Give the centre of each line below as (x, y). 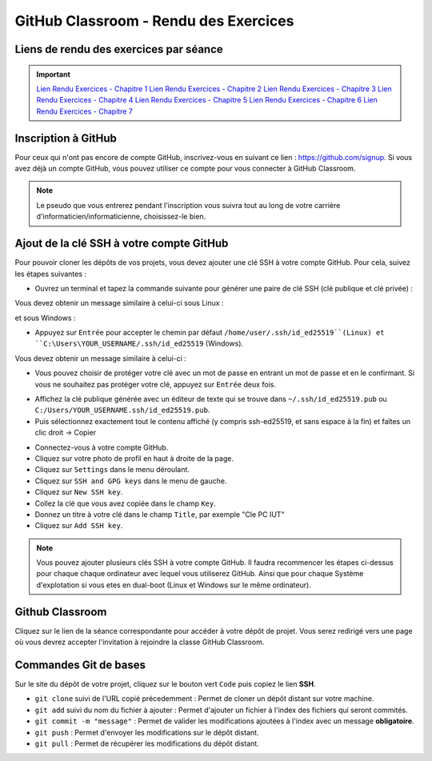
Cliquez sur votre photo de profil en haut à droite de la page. (134, 458)
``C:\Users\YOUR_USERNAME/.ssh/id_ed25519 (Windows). (139, 343)
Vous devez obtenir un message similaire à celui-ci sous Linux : (119, 303)
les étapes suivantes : (51, 274)
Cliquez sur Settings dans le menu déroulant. (112, 470)
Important (54, 74)
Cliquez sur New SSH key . (79, 492)
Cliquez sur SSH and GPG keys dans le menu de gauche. (131, 481)
